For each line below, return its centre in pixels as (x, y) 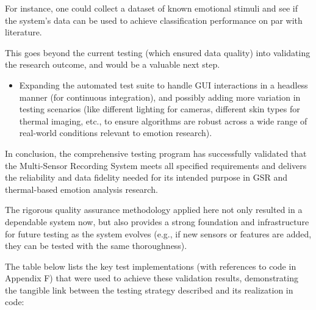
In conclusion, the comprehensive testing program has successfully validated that (156, 153)
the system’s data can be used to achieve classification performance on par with (154, 20)
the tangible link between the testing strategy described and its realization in (149, 290)
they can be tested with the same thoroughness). (96, 246)
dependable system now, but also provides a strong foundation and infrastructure (157, 221)
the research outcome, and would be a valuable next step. (113, 64)
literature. (23, 32)
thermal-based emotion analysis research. (81, 189)
